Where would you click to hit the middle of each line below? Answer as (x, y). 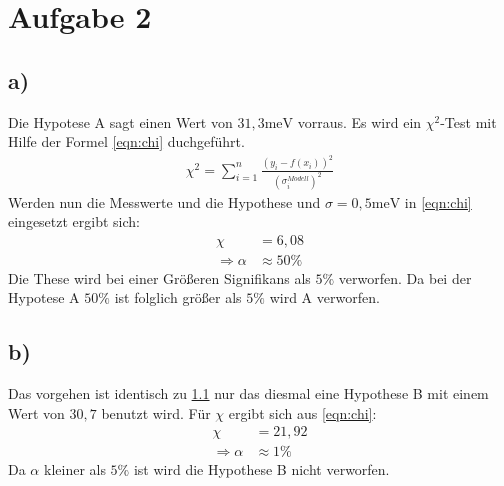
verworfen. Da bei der (405, 277)
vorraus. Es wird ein (359, 121)
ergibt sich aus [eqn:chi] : (302, 412)
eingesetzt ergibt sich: (74, 221)
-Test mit (468, 121)
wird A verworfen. (324, 297)
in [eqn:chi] (438, 201)
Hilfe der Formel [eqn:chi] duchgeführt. (126, 141)
